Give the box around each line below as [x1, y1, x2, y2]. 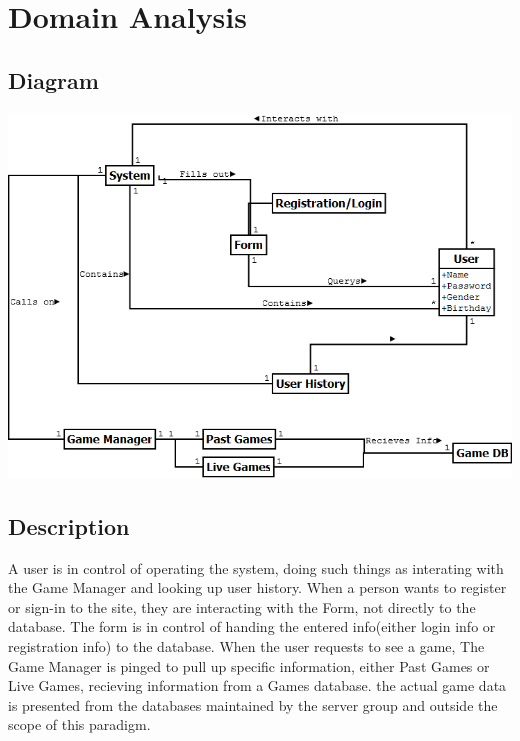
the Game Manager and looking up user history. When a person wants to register [8, 577, 507, 598]
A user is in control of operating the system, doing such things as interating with [8, 557, 504, 578]
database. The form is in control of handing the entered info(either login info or [8, 616, 496, 637]
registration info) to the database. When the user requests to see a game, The [8, 635, 485, 656]
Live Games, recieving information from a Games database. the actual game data [8, 675, 507, 696]
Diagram [8, 64, 99, 95]
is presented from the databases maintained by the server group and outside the [8, 694, 498, 715]
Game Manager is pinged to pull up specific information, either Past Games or [8, 655, 490, 676]
